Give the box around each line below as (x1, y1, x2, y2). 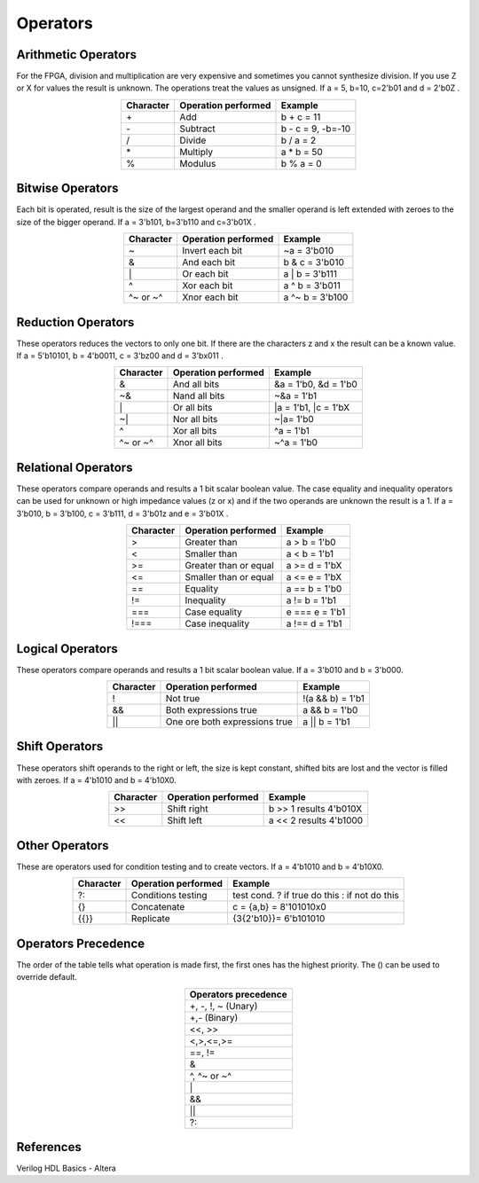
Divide (179, 134, 207, 146)
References (16, 1140, 82, 1155)
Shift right (167, 803, 208, 815)
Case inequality (185, 617, 250, 630)
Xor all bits (172, 425, 217, 437)
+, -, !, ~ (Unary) (189, 999, 258, 1012)
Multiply (179, 145, 213, 158)
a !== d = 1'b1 (286, 617, 342, 630)
